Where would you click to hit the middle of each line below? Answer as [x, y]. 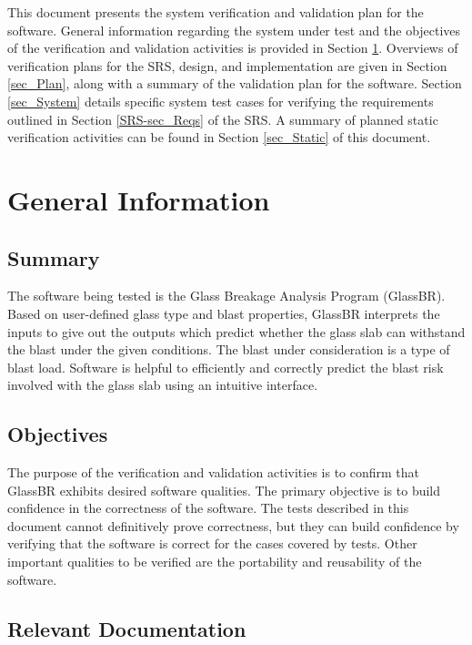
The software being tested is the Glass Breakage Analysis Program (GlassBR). [226, 296]
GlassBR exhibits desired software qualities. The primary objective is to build [224, 490]
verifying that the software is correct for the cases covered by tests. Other [212, 543]
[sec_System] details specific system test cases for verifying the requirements [221, 101]
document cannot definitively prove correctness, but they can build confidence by [233, 525]
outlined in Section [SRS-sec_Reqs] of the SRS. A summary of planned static [223, 119]
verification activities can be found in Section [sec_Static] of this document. [219, 137]
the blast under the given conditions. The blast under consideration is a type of [229, 349]
